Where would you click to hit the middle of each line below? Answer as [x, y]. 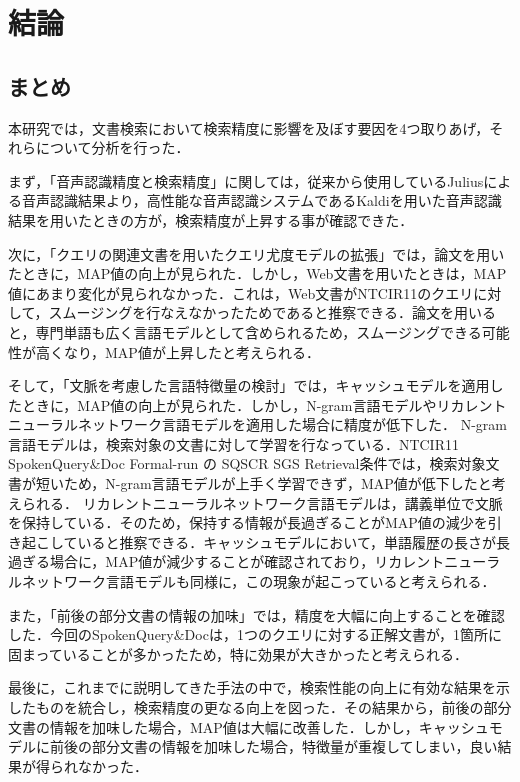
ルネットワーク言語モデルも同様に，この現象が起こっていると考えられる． [252, 581]
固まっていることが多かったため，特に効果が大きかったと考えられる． [238, 653]
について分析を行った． [112, 147]
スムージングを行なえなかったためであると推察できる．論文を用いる [272, 312]
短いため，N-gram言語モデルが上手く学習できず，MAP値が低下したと [263, 483]
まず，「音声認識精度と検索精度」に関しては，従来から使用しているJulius [246, 180]
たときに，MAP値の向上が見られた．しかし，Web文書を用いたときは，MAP [257, 273]
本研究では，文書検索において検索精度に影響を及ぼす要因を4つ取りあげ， [249, 127]
